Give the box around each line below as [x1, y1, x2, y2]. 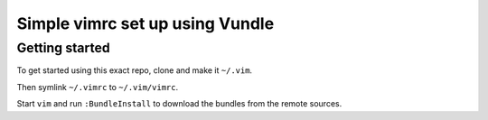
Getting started [16, 40, 110, 56]
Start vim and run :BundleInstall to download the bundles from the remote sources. [16, 98, 343, 109]
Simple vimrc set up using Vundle [16, 14, 275, 33]
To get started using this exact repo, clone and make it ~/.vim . [16, 65, 253, 76]
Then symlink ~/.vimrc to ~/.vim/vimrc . [16, 81, 179, 92]
